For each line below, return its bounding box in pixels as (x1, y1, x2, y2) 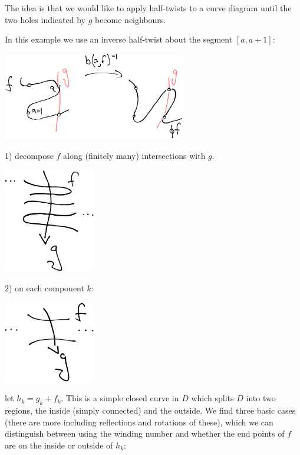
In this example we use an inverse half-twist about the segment (5, 33, 233, 45)
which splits (191, 392, 234, 404)
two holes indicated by (5, 13, 85, 25)
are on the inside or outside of (5, 438, 113, 451)
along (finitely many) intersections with (63, 149, 206, 162)
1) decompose (5, 149, 54, 162)
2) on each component (5, 282, 84, 294)
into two (246, 392, 276, 404)
